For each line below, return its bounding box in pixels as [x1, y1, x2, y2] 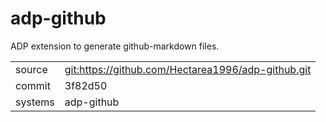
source [15, 62, 48, 76]
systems [15, 95, 55, 109]
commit [15, 78, 51, 92]
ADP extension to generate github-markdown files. [10, 40, 220, 52]
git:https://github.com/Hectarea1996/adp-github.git [64, 62, 312, 76]
